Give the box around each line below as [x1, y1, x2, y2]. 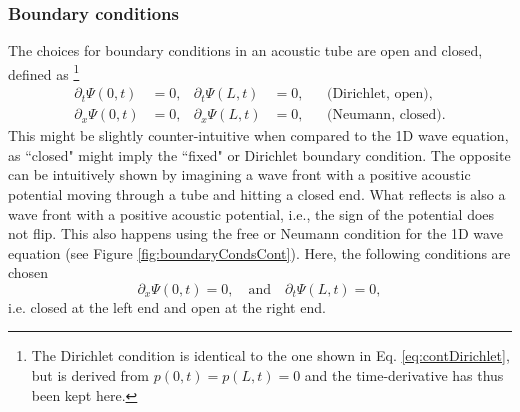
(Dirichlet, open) [326, 87, 429, 102]
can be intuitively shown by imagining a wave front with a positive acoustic [8, 164, 471, 185]
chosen [8, 262, 49, 283]
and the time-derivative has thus [304, 365, 504, 386]
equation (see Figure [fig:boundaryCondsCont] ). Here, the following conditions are [8, 242, 511, 263]
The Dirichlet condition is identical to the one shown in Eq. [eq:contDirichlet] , [31, 345, 510, 366]
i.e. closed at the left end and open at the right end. [8, 296, 326, 317]
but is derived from [31, 365, 150, 386]
